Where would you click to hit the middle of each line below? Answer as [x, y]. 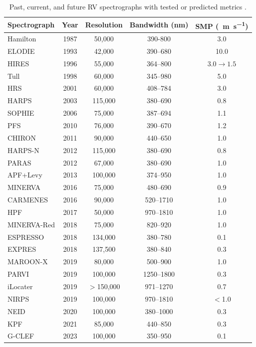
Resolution [104, 25]
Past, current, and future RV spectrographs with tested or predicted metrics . [128, 6]
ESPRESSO [26, 237]
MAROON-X [28, 261]
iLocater [20, 286]
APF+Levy [25, 175]
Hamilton [22, 39]
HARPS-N [23, 150]
